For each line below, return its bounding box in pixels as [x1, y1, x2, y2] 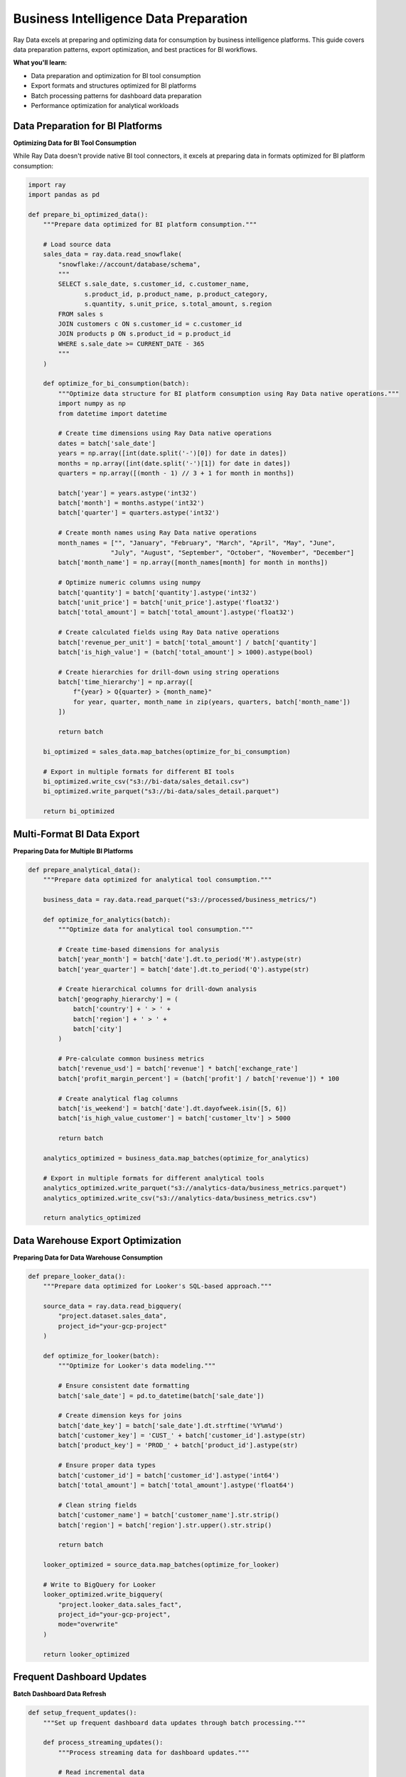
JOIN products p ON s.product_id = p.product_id [58, 330, 231, 338]
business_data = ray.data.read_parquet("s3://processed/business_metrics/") [43, 896, 317, 903]
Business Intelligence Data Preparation [13, 11, 248, 26]
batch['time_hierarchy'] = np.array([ [58, 678, 193, 686]
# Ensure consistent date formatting [58, 1382, 190, 1390]
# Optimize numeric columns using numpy [58, 579, 201, 586]
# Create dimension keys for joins [58, 1412, 183, 1419]
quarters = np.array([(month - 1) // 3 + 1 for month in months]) [58, 469, 295, 477]
